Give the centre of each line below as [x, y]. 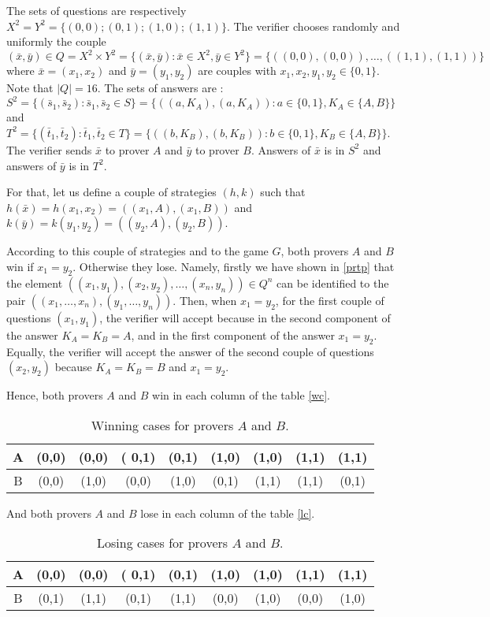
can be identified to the [333, 282]
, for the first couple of [330, 300]
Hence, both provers [55, 395]
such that [283, 192]
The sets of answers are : [164, 88]
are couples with [237, 71]
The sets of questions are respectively [97, 10]
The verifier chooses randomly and [317, 26]
